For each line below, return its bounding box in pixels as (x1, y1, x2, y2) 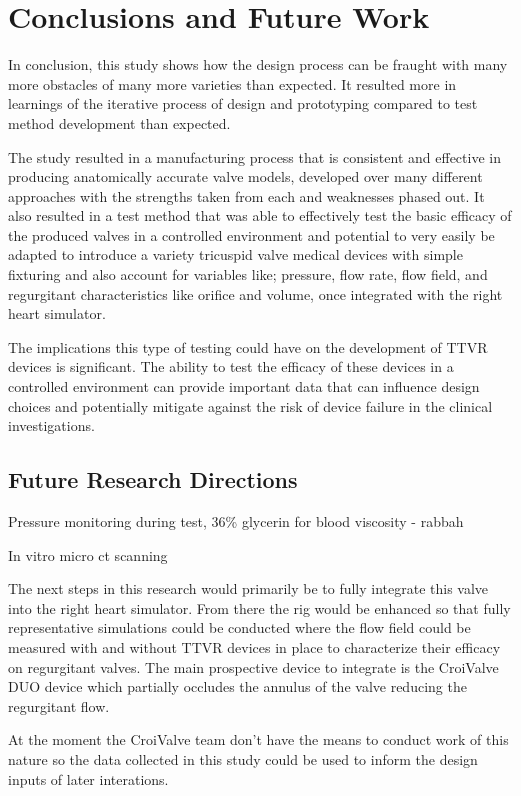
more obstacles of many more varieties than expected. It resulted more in (8, 73, 457, 94)
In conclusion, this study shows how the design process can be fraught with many (8, 54, 508, 75)
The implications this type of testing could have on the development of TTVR (8, 336, 488, 357)
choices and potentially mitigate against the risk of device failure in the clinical (8, 395, 493, 416)
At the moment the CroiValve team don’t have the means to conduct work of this (8, 729, 509, 750)
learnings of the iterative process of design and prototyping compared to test (8, 93, 478, 114)
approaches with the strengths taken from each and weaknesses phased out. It (8, 185, 485, 206)
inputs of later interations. (8, 768, 169, 789)
